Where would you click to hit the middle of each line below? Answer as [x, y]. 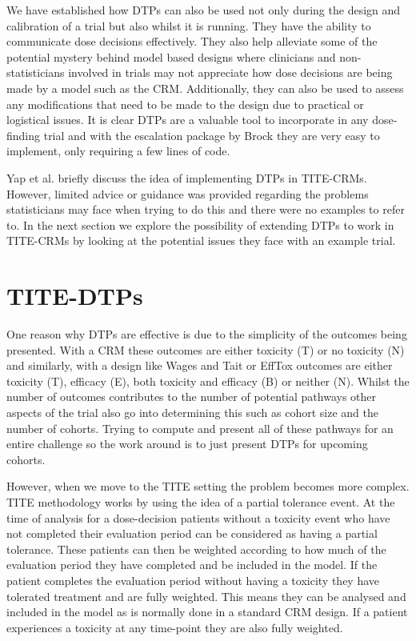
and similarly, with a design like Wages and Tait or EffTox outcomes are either [200, 365]
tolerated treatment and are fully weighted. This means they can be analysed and [206, 596]
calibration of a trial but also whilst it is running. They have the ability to [189, 25]
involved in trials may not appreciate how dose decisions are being [230, 72]
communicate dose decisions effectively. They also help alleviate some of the [192, 41]
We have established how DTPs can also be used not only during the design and [204, 10]
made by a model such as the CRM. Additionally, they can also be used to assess [205, 88]
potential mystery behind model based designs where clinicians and [171, 56]
